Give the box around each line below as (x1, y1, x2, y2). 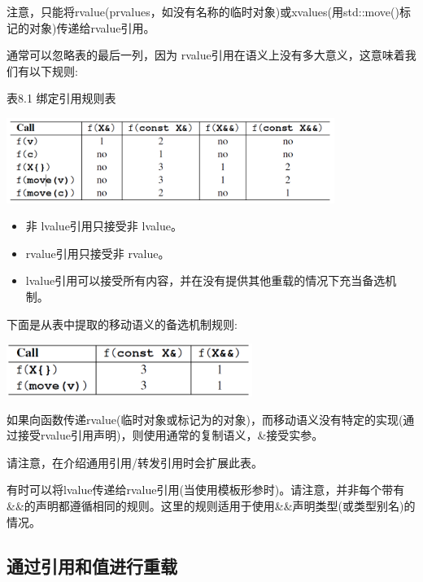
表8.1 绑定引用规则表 (7, 90, 116, 107)
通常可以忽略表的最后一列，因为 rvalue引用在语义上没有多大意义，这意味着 (7, 46, 405, 63)
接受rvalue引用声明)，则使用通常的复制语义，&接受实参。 (17, 427, 324, 444)
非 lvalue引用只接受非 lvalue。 (25, 217, 182, 234)
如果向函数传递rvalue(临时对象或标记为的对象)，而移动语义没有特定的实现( (7, 410, 403, 427)
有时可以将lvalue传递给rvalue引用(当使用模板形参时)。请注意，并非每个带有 (7, 481, 405, 498)
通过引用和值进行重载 (7, 553, 177, 578)
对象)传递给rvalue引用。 (28, 19, 155, 36)
